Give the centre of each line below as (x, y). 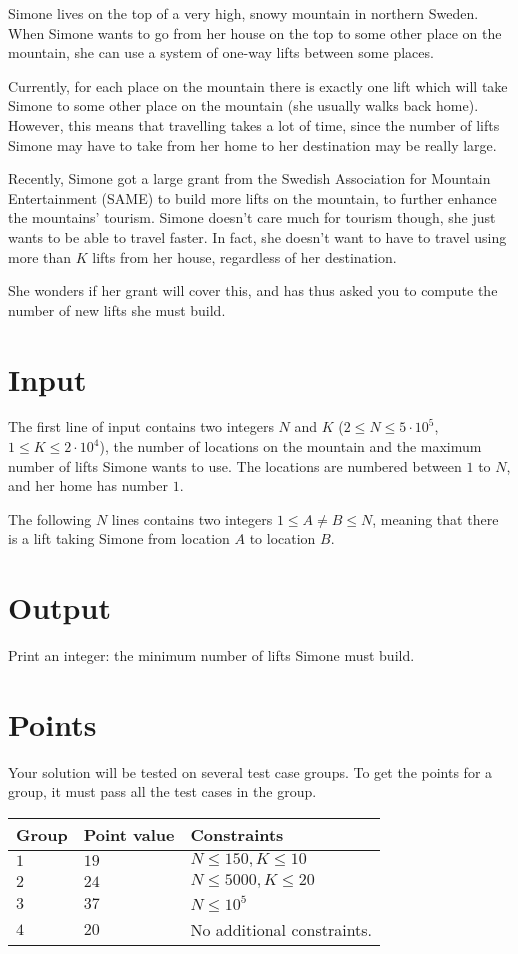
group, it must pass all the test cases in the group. (162, 791)
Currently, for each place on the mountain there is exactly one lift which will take (258, 85)
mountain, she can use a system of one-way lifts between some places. (221, 52)
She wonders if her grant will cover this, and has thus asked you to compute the (253, 290)
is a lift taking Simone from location (119, 538)
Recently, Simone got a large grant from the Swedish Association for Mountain (249, 178)
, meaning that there (435, 518)
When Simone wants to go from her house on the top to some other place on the (255, 32)
